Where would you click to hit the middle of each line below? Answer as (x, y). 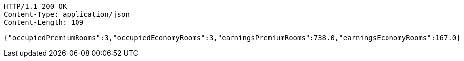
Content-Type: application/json (67, 14)
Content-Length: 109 (44, 22)
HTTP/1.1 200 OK (36, 6)
